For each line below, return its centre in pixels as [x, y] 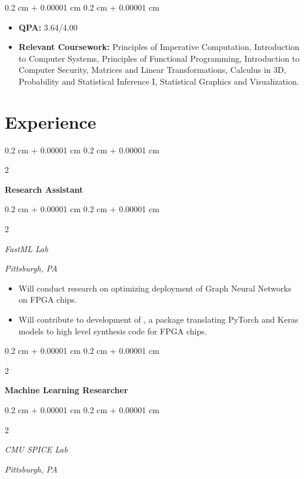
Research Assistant [44, 189]
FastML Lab [26, 248]
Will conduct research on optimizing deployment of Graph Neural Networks [155, 288]
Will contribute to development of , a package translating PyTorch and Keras [158, 319]
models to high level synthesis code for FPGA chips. [113, 331]
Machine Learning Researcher [66, 390]
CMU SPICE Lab [36, 449]
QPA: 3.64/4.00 [48, 27]
